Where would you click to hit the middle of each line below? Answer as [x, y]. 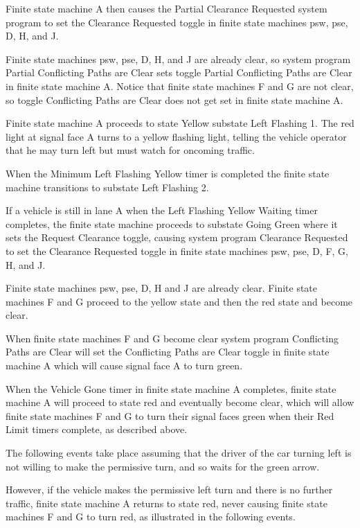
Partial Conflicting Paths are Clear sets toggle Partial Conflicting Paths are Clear [179, 72]
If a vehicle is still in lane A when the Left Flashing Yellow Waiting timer [162, 210]
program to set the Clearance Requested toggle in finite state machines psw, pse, [177, 22]
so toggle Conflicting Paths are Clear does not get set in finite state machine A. [174, 99]
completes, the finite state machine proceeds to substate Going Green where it [172, 223]
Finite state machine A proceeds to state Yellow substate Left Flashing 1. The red [180, 123]
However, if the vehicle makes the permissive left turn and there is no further [169, 490]
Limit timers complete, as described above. [97, 429]
